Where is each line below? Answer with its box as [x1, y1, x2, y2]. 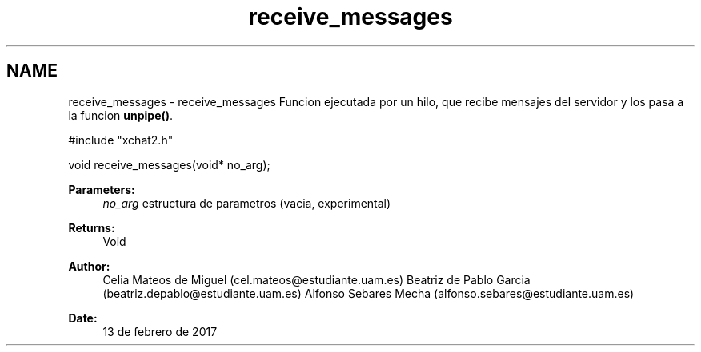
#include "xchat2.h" [68, 132, 174, 147]
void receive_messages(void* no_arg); [68, 157, 270, 172]
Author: [68, 259, 110, 273]
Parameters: [68, 182, 135, 196]
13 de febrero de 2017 [102, 324, 218, 338]
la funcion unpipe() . [68, 108, 174, 122]
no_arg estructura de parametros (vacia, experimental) [102, 196, 391, 210]
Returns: [68, 220, 115, 235]
